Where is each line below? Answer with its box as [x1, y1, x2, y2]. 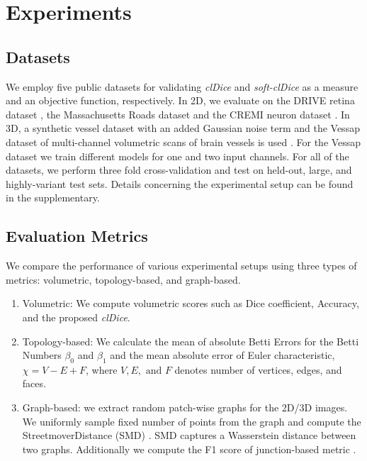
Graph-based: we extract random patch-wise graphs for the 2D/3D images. [22, 400, 348, 415]
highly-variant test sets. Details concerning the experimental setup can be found [6, 176, 354, 191]
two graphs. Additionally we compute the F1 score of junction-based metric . [22, 441, 356, 456]
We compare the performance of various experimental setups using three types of [6, 258, 357, 273]
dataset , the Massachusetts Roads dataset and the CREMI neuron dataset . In [6, 106, 350, 121]
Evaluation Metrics [6, 225, 148, 247]
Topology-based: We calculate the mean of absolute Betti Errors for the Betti [22, 333, 359, 348]
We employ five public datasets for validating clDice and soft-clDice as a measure [6, 79, 358, 94]
